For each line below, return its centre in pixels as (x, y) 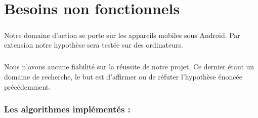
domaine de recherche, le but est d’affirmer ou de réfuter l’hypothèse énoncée (123, 76)
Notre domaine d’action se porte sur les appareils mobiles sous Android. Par (122, 35)
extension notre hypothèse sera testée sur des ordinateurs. (94, 45)
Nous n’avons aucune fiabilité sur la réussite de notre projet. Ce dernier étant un (129, 67)
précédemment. (28, 86)
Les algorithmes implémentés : (67, 109)
